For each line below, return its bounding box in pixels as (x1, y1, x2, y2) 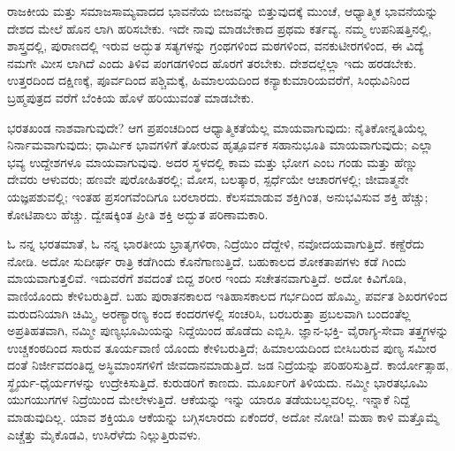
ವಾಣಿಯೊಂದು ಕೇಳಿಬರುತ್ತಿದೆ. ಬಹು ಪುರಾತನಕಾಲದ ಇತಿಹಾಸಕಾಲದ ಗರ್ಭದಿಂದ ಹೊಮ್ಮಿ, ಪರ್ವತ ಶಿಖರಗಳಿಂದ (7, 286, 448, 304)
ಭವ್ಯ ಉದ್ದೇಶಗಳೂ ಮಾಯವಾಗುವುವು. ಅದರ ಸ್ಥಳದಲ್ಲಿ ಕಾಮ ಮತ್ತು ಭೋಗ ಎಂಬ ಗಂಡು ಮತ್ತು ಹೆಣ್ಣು (7, 152, 418, 171)
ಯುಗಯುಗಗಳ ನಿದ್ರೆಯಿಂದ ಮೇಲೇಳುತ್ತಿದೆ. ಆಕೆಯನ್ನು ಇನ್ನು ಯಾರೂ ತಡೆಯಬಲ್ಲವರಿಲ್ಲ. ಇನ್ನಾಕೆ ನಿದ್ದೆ (7, 390, 410, 409)
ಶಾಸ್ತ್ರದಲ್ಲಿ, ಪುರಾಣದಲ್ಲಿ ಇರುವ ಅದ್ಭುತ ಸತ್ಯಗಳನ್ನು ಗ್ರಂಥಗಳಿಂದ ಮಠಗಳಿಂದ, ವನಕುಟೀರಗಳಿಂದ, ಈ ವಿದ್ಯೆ (7, 36, 424, 55)
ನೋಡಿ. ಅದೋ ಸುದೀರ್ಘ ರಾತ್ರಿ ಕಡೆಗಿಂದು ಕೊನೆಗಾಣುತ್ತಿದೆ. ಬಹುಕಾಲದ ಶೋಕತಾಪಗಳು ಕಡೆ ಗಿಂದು (7, 251, 406, 270)
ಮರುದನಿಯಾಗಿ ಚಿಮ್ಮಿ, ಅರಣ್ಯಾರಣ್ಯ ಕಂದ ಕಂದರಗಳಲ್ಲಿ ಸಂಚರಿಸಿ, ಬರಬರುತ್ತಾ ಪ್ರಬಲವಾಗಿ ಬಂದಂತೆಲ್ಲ (7, 303, 411, 322)
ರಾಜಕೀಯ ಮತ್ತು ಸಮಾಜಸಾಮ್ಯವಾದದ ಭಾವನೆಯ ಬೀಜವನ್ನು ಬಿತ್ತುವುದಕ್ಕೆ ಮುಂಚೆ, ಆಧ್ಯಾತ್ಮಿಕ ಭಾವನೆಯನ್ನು (7, 2, 438, 19)
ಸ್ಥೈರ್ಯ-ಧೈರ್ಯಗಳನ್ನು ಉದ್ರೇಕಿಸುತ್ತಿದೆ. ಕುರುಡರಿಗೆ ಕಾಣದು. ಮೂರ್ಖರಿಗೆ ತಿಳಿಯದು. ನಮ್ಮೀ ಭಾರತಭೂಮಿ (7, 372, 428, 391)
